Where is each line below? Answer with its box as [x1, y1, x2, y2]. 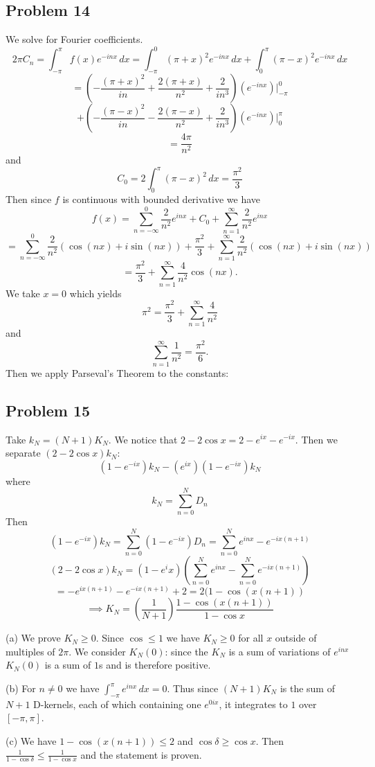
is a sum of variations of [228, 644, 331, 658]
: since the [165, 644, 208, 658]
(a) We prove [6, 631, 61, 645]
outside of [275, 631, 317, 645]
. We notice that [108, 432, 178, 446]
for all [238, 631, 264, 645]
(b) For [6, 681, 36, 696]
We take [6, 285, 40, 300]
